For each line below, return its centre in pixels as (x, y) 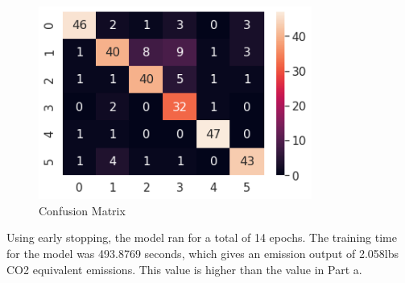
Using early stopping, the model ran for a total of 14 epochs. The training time (202, 237)
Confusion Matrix (82, 210)
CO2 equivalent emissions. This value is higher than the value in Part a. (184, 269)
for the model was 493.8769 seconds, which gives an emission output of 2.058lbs (203, 253)
